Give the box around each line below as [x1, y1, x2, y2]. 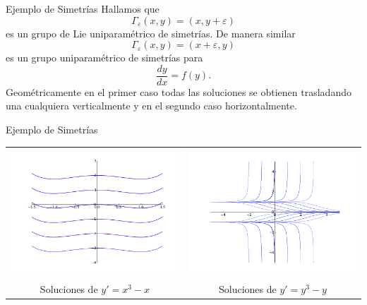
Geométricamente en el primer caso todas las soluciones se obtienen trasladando [6, 84, 351, 99]
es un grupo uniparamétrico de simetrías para [6, 50, 203, 65]
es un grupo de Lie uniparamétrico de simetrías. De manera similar [6, 25, 296, 40]
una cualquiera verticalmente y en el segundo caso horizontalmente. [6, 98, 297, 113]
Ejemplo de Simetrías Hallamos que [6, 1, 160, 16]
